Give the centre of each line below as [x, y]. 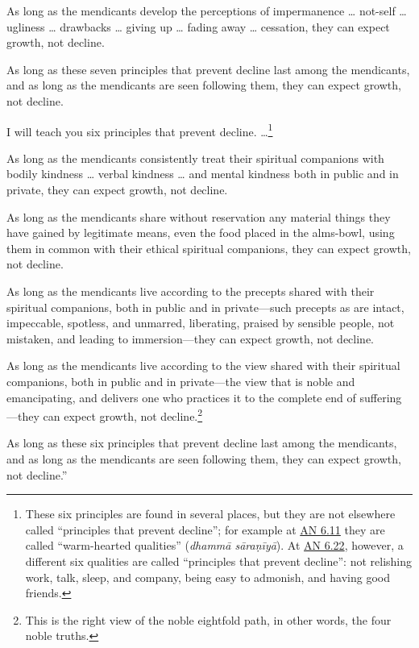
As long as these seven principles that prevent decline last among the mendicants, [208, 69]
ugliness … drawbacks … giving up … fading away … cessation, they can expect [198, 26]
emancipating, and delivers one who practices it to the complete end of [181, 397]
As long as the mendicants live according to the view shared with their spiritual [203, 366]
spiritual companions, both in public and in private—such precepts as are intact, [205, 307]
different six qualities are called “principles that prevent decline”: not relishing [219, 561]
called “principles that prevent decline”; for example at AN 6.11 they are [205, 529]
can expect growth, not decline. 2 [123, 415]
